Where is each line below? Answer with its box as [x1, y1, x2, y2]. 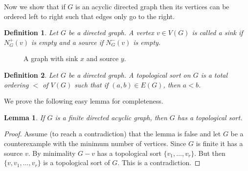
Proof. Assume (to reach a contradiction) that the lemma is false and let [4, 128, 221, 139]
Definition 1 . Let [4, 27, 58, 38]
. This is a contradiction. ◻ [117, 157, 201, 168]
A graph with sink [23, 53, 78, 64]
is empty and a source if [31, 37, 104, 47]
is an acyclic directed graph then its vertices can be [75, 1, 229, 11]
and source [86, 53, 119, 64]
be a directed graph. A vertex [68, 27, 154, 38]
